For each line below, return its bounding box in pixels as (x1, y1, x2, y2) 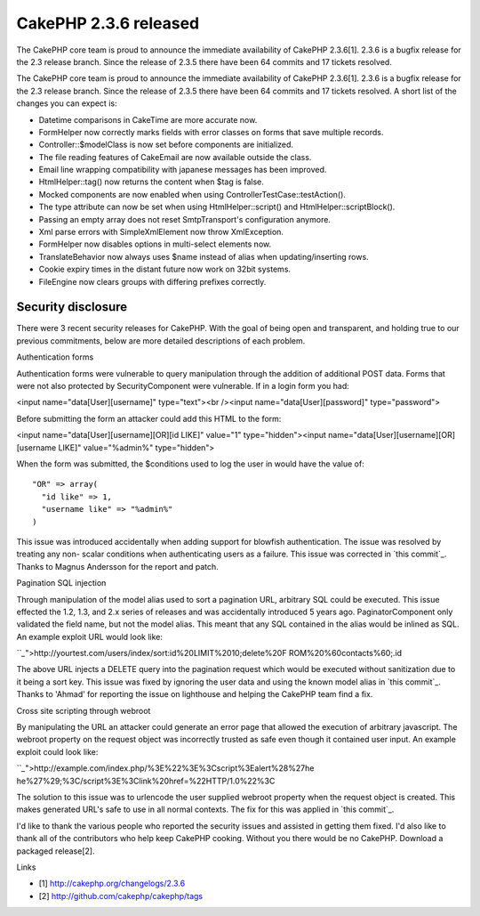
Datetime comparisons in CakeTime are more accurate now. (38, 114, 258, 125)
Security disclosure (16, 299, 128, 315)
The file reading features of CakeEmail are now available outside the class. (38, 151, 312, 162)
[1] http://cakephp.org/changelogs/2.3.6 (38, 878, 186, 889)
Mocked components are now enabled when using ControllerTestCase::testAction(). (38, 189, 347, 199)
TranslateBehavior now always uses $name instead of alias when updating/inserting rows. (38, 251, 369, 262)
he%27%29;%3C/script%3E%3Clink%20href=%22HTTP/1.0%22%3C (16, 775, 276, 786)
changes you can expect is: (16, 98, 117, 109)
